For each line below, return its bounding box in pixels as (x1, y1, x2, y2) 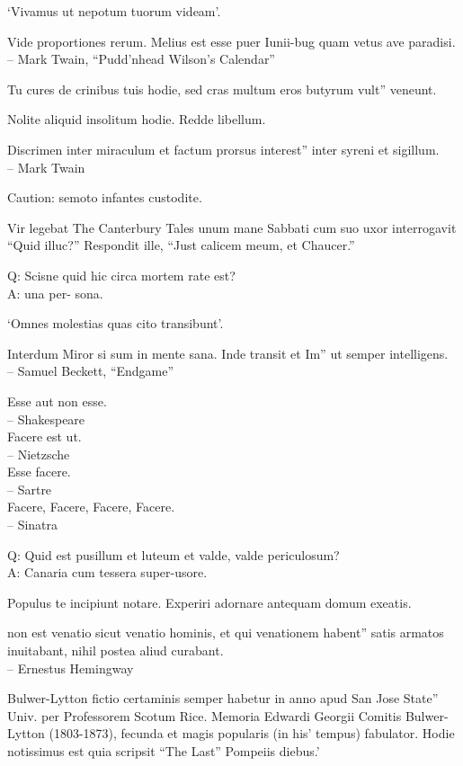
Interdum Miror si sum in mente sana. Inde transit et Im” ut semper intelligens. (7, 343, 449, 362)
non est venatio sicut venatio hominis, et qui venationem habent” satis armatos (7, 623, 444, 642)
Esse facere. (7, 462, 71, 481)
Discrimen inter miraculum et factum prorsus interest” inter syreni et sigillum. (7, 139, 440, 158)
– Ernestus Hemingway (7, 658, 134, 677)
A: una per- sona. (7, 283, 103, 302)
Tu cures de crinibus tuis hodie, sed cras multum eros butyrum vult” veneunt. (7, 79, 437, 98)
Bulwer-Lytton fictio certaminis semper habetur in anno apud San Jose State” (7, 689, 439, 708)
